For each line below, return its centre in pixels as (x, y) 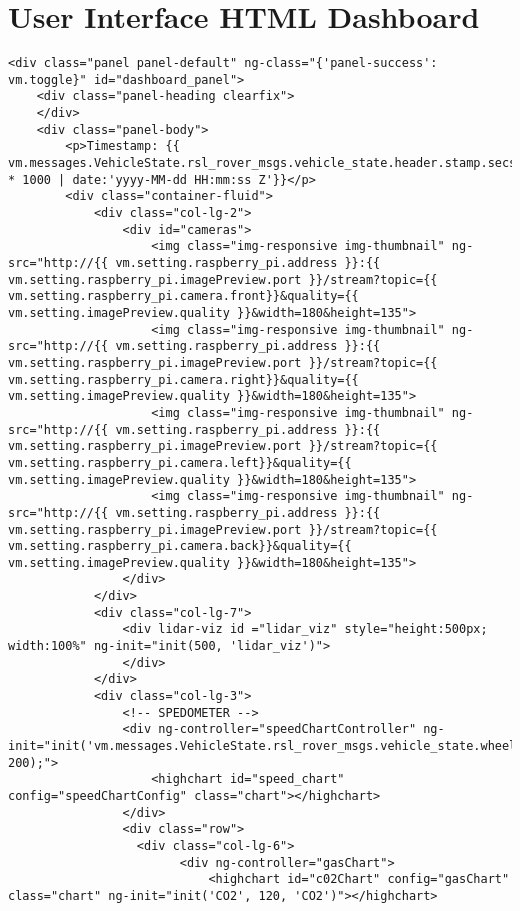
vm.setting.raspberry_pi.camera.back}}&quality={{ (180, 546)
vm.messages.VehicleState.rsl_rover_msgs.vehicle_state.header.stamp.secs (262, 163)
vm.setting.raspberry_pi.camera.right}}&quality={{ (183, 379)
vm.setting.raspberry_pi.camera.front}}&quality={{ (183, 296)
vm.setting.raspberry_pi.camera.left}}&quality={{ (180, 462)
